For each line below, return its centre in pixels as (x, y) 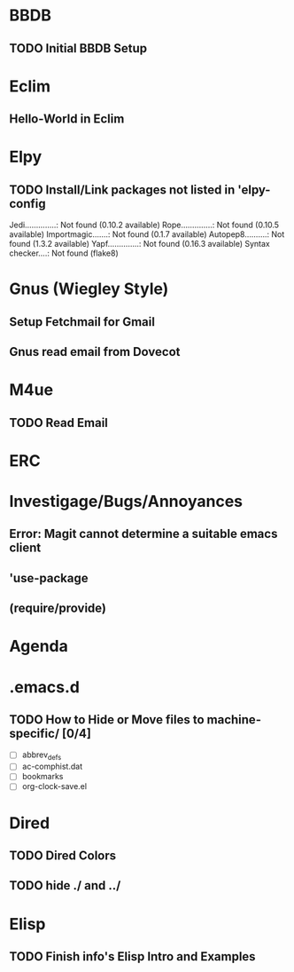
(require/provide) (58, 608)
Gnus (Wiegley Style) (89, 289)
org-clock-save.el (54, 786)
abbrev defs (42, 756)
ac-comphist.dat (52, 767)
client (25, 548)
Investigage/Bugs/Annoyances (126, 502)
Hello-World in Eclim (67, 119)
